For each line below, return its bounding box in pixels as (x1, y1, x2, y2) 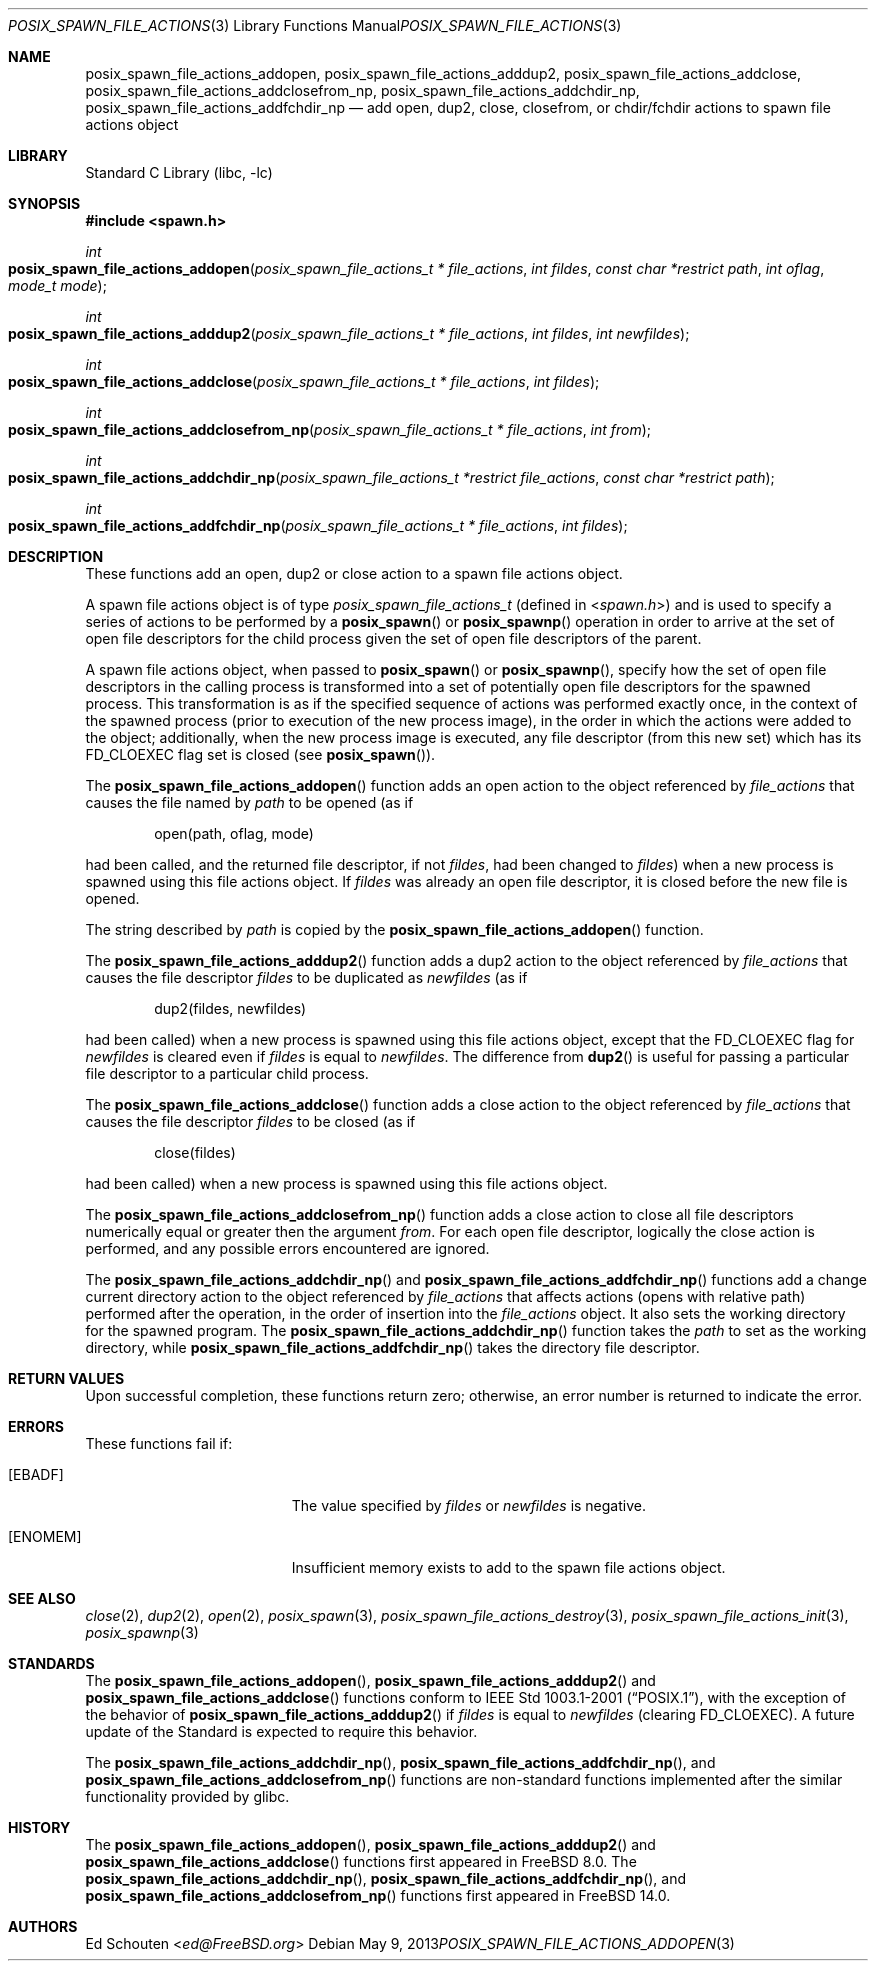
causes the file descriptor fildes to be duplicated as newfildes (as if (85, 969, 528, 986)
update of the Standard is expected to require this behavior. (85, 1723, 478, 1740)
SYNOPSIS (8, 195, 81, 212)
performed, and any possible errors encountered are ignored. (85, 1240, 490, 1257)
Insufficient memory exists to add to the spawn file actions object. (291, 1559, 726, 1576)
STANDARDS (8, 1655, 95, 1672)
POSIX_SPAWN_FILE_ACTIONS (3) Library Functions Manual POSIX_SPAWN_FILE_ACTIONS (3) (8, 17, 622, 34)
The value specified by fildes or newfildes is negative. (291, 1497, 646, 1514)
